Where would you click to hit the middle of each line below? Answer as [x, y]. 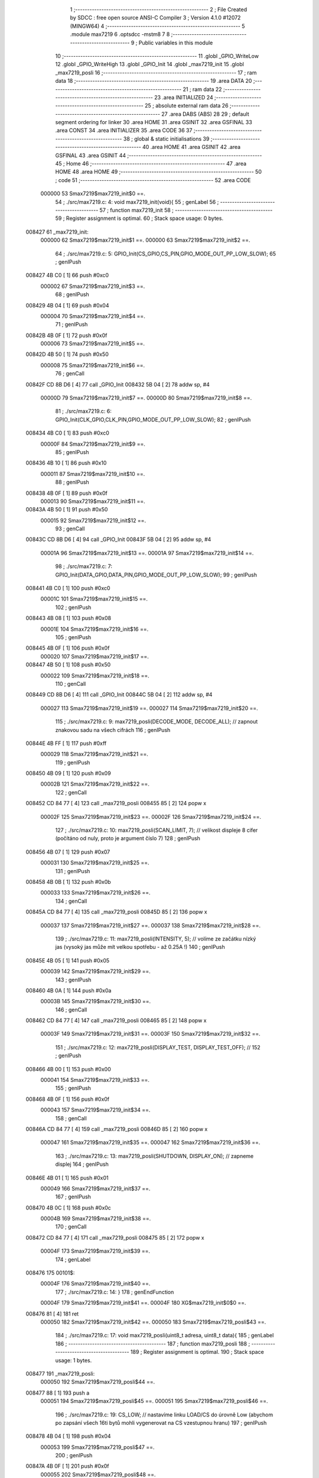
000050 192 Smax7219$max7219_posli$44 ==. [98, 1382]
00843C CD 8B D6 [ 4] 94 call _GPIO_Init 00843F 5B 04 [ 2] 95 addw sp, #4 [118, 539]
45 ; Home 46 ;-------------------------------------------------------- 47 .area [151, 164]
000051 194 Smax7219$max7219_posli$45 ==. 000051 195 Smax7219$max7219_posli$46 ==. [154, 1401]
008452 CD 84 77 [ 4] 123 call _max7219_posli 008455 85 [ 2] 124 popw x [116, 803]
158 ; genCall [71, 1118]
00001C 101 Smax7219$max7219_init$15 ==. [94, 599]
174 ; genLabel [73, 1259]
